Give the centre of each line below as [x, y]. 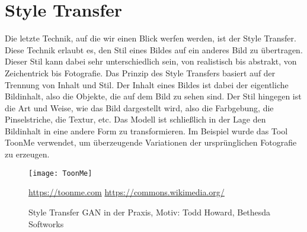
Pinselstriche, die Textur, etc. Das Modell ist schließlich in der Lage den [135, 119]
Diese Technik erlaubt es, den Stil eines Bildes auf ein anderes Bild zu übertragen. [154, 49]
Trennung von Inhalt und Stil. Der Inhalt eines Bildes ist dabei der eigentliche [147, 84]
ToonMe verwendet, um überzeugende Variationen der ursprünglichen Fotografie [151, 142]
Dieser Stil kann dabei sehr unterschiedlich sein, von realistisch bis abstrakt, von [151, 61]
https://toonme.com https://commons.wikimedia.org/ [127, 192]
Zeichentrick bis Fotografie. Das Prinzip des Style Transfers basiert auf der [140, 72]
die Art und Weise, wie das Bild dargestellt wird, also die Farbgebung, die [139, 107]
